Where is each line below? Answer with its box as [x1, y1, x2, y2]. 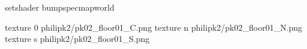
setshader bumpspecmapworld [5, 1, 115, 13]
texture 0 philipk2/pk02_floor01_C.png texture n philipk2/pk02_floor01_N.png [5, 21, 303, 33]
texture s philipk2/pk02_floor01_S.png [5, 32, 150, 45]
